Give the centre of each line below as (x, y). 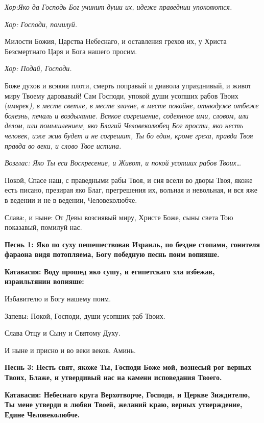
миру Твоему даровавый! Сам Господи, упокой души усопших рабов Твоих (122, 95)
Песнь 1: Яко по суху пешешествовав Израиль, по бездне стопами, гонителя (133, 244)
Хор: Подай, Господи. (38, 68)
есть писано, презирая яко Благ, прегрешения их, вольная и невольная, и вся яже (131, 190)
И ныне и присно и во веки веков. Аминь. (70, 350)
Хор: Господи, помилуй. (41, 24)
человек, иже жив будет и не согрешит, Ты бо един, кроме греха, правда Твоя (129, 135)
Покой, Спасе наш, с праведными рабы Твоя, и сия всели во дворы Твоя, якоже (129, 180)
